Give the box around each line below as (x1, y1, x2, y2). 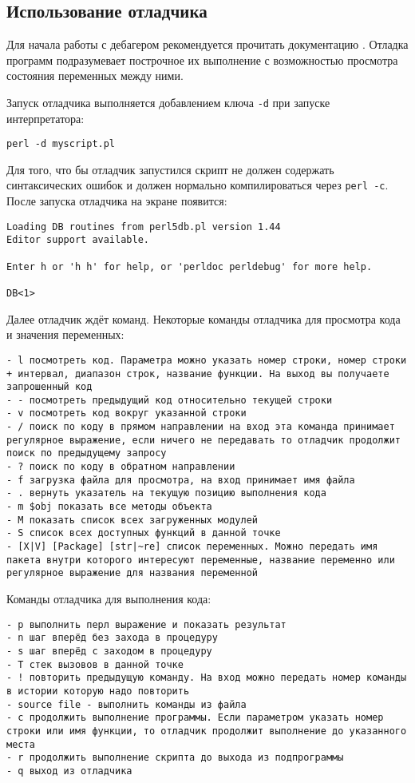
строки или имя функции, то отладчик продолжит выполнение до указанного (6, 725, 407, 737)
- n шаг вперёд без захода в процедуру (6, 632, 218, 644)
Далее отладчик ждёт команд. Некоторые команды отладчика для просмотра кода (6, 310, 401, 327)
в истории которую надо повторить (6, 685, 190, 697)
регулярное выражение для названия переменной (6, 567, 258, 579)
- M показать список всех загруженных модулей (6, 514, 258, 526)
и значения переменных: (6, 326, 125, 343)
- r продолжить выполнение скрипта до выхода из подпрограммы (6, 752, 344, 764)
